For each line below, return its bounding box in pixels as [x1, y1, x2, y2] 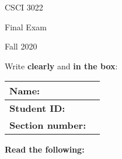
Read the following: [5, 143, 85, 156]
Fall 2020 [5, 40, 37, 52]
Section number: [9, 118, 86, 132]
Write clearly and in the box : [5, 59, 118, 72]
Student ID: [9, 101, 65, 115]
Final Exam [5, 20, 47, 33]
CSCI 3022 [5, 1, 43, 13]
